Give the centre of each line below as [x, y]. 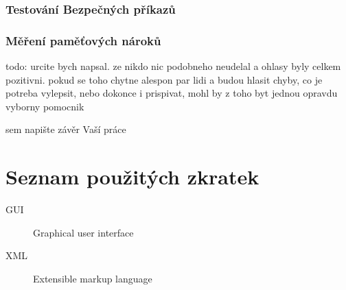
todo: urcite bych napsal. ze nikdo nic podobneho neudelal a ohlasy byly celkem [173, 66]
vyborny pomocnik [45, 106]
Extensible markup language [93, 278]
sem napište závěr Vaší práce [66, 129]
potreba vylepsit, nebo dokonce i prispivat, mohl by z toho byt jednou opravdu [172, 93]
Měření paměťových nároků [83, 40]
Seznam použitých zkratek [132, 177]
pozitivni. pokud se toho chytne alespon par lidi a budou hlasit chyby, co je [164, 79]
